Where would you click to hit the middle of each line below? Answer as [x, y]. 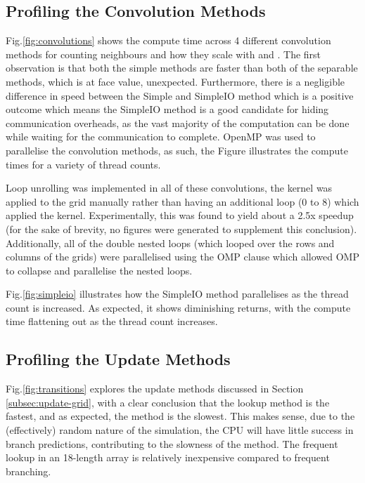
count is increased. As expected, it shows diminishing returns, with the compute [178, 307]
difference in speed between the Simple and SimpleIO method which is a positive [180, 95]
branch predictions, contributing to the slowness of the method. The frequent [172, 443]
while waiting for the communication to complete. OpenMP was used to [161, 137]
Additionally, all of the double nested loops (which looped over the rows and [170, 243]
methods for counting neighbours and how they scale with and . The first [164, 54]
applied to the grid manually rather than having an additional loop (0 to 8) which [182, 201]
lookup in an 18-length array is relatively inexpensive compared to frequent [168, 457]
